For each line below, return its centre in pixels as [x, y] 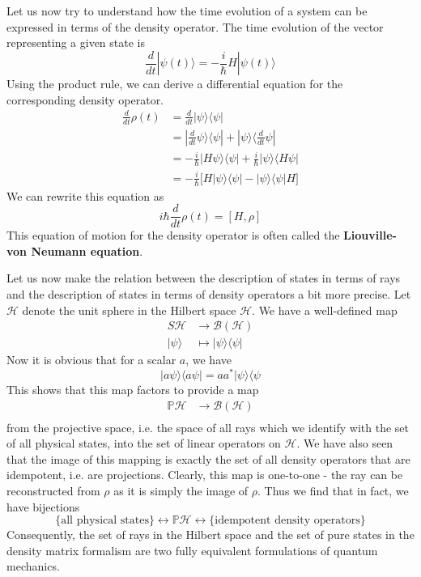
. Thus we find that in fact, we [333, 490]
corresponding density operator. [85, 99]
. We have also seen [345, 443]
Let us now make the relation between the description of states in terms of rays [204, 278]
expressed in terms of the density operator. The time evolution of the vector [195, 26]
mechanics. [33, 566]
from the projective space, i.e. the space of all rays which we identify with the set [208, 427]
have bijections [43, 506]
